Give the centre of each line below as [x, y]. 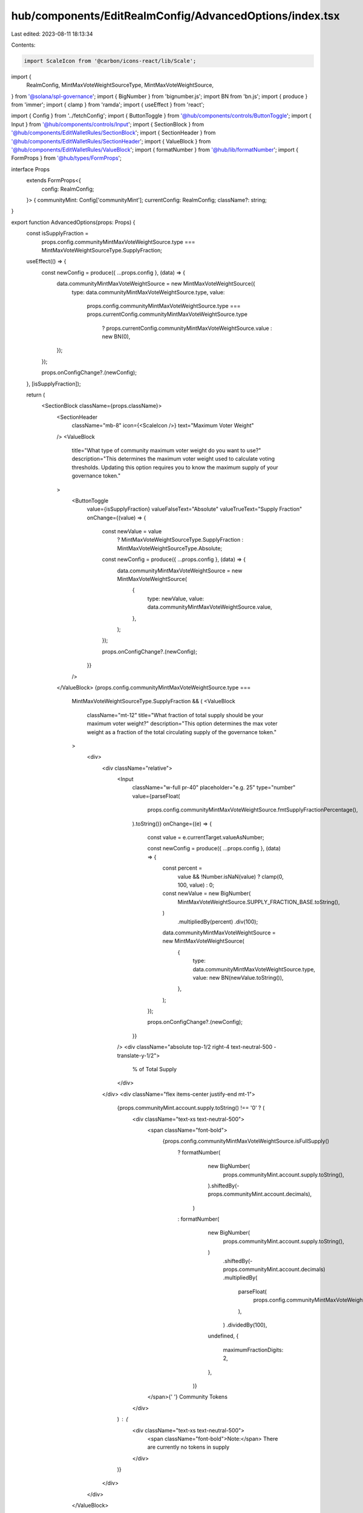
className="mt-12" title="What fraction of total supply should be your [175, 715]
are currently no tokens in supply [188, 1447]
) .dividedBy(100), [245, 1325]
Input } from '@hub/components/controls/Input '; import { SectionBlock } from [108, 124]
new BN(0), [116, 336]
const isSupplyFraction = [57, 234]
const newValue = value [132, 531]
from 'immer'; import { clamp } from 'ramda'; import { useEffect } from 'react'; [108, 105]
